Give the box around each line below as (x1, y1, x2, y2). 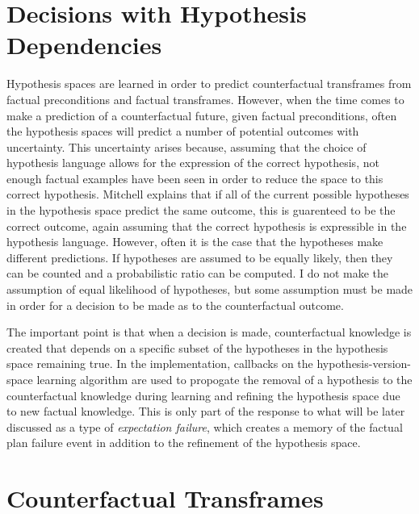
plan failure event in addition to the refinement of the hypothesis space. (6, 434, 361, 451)
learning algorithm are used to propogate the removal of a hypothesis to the (36, 371, 413, 387)
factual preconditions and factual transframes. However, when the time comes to (6, 90, 404, 107)
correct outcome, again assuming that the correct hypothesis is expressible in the (6, 217, 407, 234)
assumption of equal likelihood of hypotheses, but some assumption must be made (6, 281, 413, 298)
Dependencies (6, 28, 162, 61)
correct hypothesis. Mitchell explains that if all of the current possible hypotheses (6, 186, 409, 203)
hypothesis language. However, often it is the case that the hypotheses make (6, 233, 383, 250)
